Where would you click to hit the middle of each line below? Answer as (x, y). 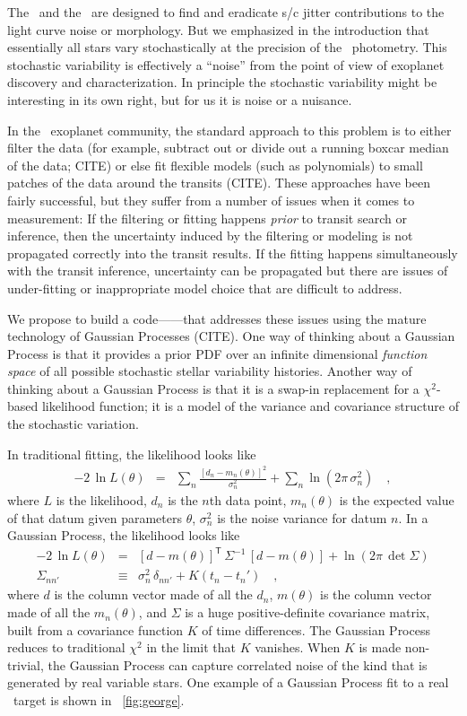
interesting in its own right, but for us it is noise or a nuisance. (180, 99)
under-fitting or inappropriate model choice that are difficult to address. (205, 288)
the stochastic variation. (73, 424)
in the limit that (191, 647)
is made (380, 647)
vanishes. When (298, 647)
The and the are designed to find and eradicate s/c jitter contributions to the (226, 12)
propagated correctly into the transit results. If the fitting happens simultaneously (233, 253)
